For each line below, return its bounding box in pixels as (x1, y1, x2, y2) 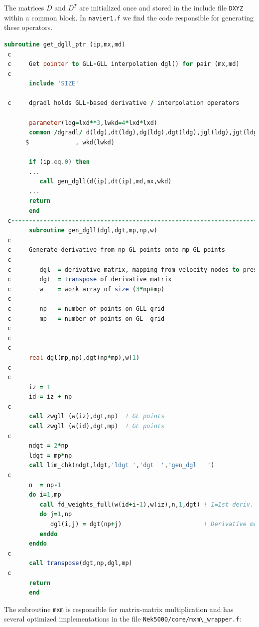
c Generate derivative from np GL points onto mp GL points (7, 246, 225, 254)
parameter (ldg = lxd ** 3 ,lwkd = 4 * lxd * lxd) (29, 119, 157, 126)
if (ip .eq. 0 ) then (29, 158, 90, 166)
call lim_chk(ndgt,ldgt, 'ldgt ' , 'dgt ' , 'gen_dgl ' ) (29, 462, 215, 469)
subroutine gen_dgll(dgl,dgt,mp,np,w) (29, 227, 157, 234)
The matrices (4, 2, 44, 12)
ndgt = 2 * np (29, 442, 68, 450)
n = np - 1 (29, 481, 61, 489)
